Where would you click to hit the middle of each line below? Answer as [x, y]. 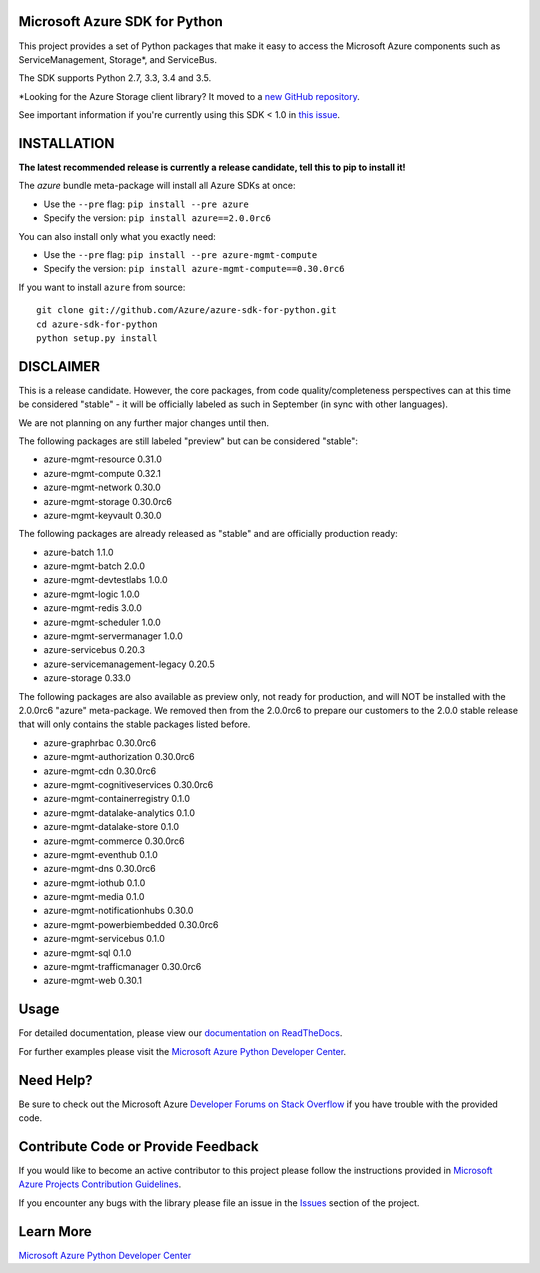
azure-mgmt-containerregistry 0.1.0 [116, 799]
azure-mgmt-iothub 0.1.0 [94, 882]
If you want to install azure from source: [102, 287]
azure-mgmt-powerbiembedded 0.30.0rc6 [131, 924]
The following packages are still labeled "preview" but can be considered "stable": [188, 441]
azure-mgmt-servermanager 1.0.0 [113, 636]
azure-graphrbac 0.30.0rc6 [100, 742]
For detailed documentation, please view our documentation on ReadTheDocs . [180, 1033]
